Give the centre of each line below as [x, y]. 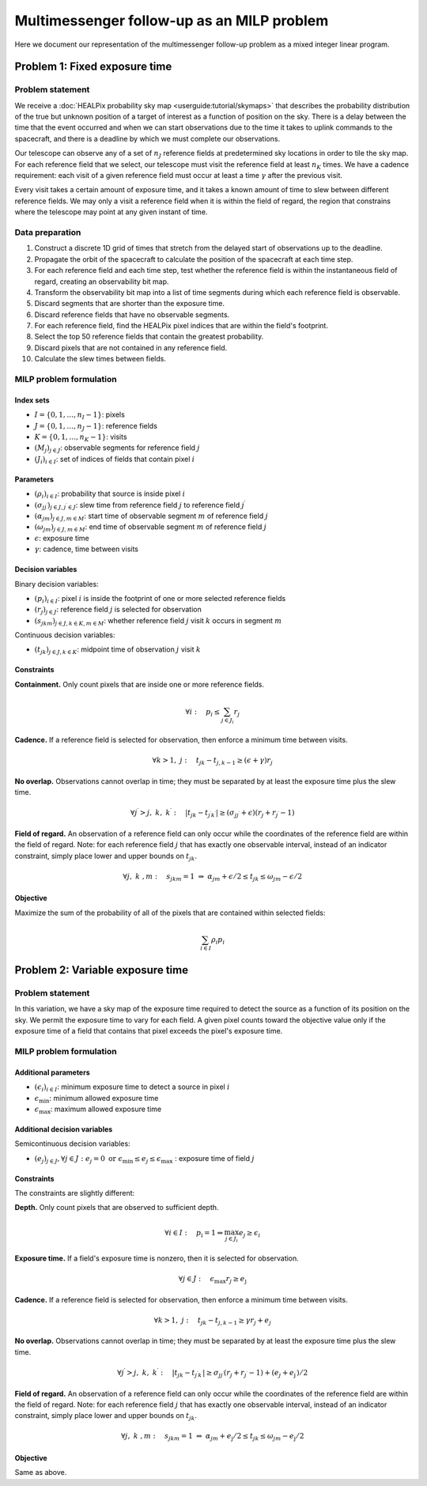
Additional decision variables [64, 1129]
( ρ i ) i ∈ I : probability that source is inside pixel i [110, 494]
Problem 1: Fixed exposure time [93, 67]
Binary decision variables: [57, 584]
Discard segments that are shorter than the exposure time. [130, 304]
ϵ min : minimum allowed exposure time [96, 1099]
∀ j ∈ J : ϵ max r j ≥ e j [212, 1280]
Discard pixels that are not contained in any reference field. [131, 347]
